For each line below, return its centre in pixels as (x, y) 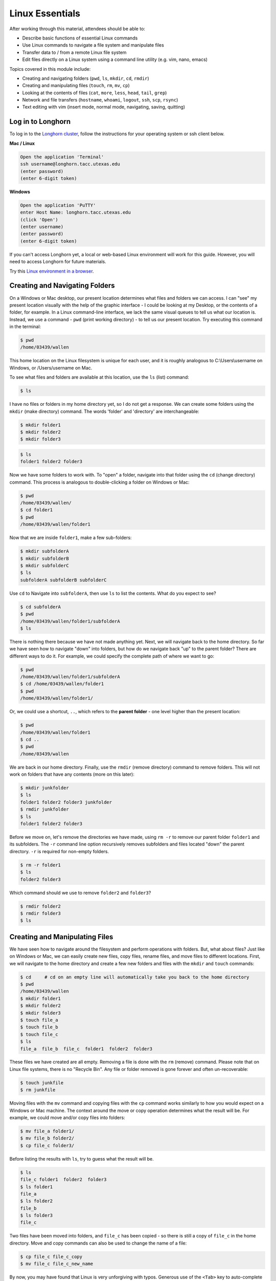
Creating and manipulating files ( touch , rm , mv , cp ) (76, 86)
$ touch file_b (39, 1027)
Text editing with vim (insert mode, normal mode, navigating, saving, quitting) (104, 107)
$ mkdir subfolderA (44, 551)
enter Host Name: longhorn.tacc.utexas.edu (76, 212)
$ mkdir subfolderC (44, 565)
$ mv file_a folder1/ (47, 1131)
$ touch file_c (39, 1034)
